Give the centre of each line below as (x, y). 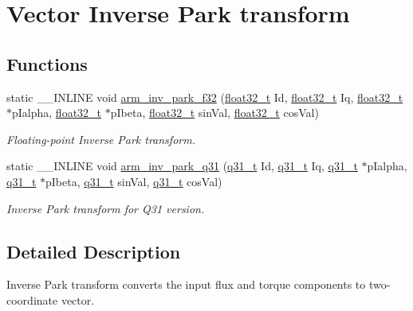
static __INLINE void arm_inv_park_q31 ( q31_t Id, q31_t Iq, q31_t (182, 166)
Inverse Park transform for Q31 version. (106, 208)
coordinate (32, 299)
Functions (47, 63)
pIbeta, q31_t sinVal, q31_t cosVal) (134, 181)
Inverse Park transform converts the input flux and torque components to (186, 284)
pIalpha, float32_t (57, 113)
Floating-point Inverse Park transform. (101, 139)
